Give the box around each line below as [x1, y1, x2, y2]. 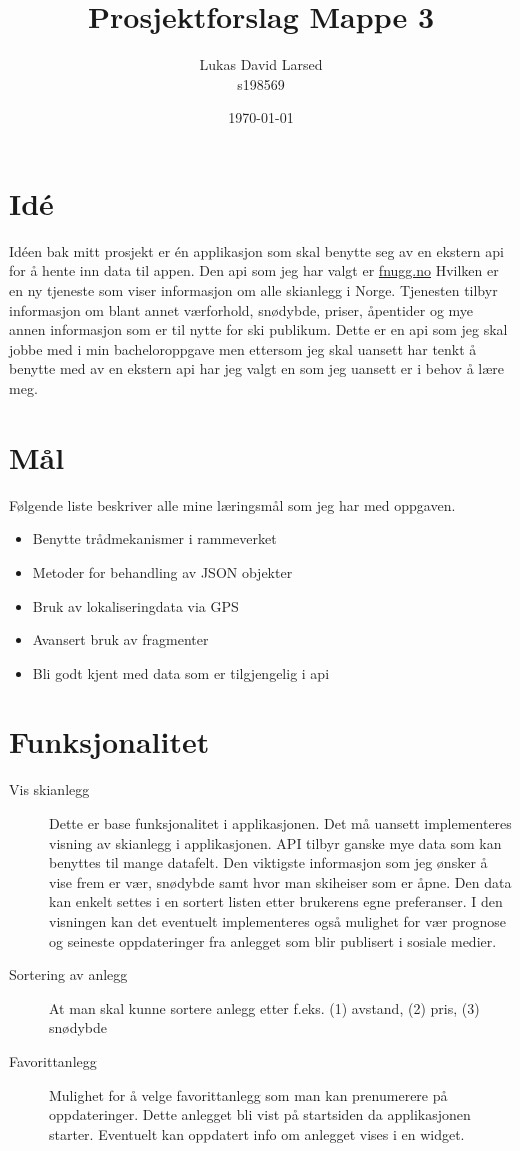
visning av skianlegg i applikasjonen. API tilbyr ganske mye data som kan [49, 832, 502, 853]
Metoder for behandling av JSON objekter [32, 561, 293, 582]
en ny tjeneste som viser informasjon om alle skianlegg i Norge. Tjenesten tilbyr [9, 280, 498, 301]
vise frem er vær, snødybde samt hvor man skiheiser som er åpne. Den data [49, 871, 512, 892]
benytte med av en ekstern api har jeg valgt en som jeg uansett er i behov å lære [9, 358, 504, 379]
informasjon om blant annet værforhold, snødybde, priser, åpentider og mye [9, 299, 474, 320]
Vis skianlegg [9, 779, 90, 800]
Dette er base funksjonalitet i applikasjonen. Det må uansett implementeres [49, 813, 512, 833]
